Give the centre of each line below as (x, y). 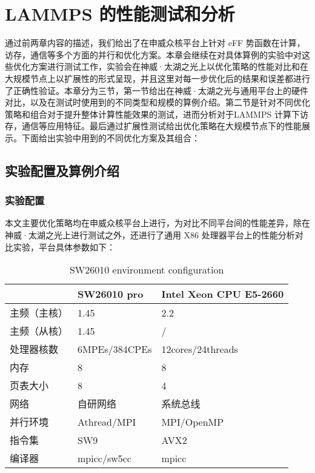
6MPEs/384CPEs (115, 349)
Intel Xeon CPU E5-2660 (223, 294)
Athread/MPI (107, 421)
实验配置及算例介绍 (62, 170)
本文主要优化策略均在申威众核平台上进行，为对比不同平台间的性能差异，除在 (157, 223)
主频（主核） (39, 313)
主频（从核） (39, 331)
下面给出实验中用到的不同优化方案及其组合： (111, 137)
